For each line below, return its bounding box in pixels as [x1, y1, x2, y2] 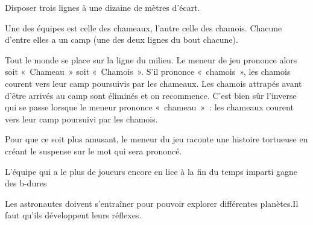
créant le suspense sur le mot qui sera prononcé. [5, 144, 182, 157]
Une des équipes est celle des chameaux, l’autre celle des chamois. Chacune [5, 21, 282, 34]
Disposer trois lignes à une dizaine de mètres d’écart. [5, 1, 200, 13]
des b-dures [5, 177, 47, 189]
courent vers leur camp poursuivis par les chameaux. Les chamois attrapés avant [5, 77, 302, 89]
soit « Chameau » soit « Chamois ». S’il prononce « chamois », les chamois [5, 65, 291, 78]
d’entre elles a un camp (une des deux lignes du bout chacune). [5, 33, 238, 46]
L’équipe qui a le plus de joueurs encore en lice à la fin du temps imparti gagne [5, 165, 298, 177]
